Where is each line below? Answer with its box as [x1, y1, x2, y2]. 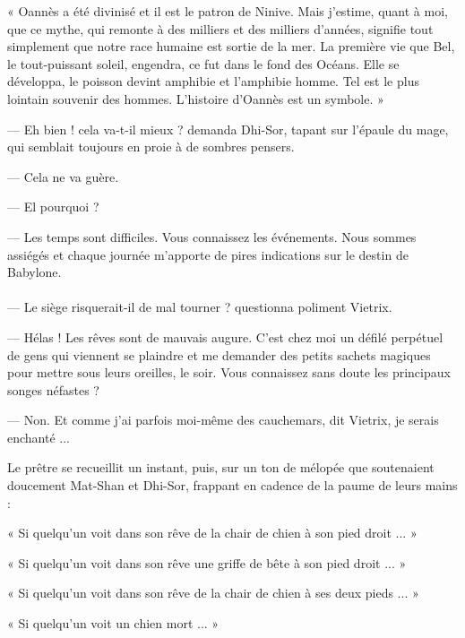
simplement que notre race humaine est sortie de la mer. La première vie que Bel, [7, 37, 455, 56]
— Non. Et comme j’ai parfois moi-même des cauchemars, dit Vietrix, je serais [7, 410, 439, 429]
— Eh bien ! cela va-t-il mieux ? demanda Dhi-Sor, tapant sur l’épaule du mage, [7, 119, 449, 138]
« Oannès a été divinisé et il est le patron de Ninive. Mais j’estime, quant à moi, [7, 2, 448, 20]
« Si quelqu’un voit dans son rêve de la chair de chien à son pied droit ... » [7, 523, 418, 542]
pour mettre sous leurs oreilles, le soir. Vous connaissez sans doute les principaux [7, 363, 451, 382]
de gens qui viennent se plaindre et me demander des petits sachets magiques [7, 345, 431, 364]
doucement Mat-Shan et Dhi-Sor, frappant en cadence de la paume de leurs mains [7, 476, 458, 495]
